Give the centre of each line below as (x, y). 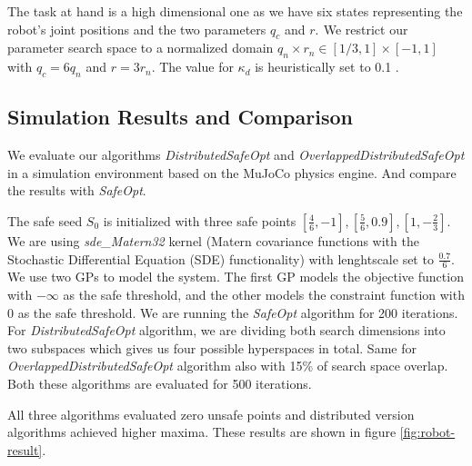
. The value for (192, 67)
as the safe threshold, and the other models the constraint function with (264, 294)
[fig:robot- (427, 432)
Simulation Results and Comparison (180, 117)
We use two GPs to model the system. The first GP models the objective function (236, 277)
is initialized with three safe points (200, 220)
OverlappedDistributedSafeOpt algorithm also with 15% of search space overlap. (228, 366)
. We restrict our (362, 29)
